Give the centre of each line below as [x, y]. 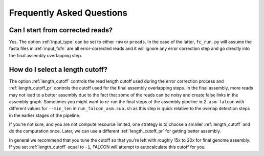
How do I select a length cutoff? [58, 69]
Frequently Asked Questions [68, 13]
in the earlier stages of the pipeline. [45, 115]
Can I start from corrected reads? [61, 30]
